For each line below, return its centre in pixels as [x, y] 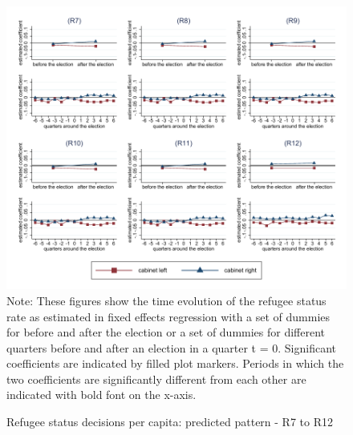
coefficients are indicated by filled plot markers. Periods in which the [175, 363]
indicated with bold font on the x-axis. [101, 395]
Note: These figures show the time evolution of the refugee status [166, 300]
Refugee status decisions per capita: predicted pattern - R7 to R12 [170, 422]
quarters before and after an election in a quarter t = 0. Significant [172, 347]
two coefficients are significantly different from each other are [156, 379]
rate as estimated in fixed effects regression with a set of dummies [168, 316]
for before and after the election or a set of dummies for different [166, 332]
